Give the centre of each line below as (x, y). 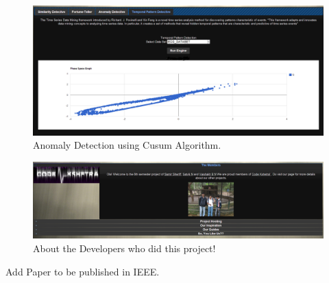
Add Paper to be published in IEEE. (83, 271)
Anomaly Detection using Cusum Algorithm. (127, 145)
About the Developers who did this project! (124, 248)
